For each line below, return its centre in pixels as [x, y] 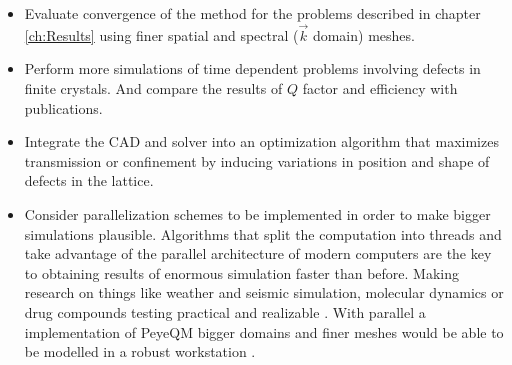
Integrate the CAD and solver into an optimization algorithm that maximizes [261, 141]
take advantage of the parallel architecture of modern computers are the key [258, 253]
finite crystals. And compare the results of [153, 88]
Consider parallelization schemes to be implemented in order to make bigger [257, 213]
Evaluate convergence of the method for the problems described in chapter [252, 13]
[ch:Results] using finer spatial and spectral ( [161, 34]
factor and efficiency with [380, 88]
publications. [63, 107]
